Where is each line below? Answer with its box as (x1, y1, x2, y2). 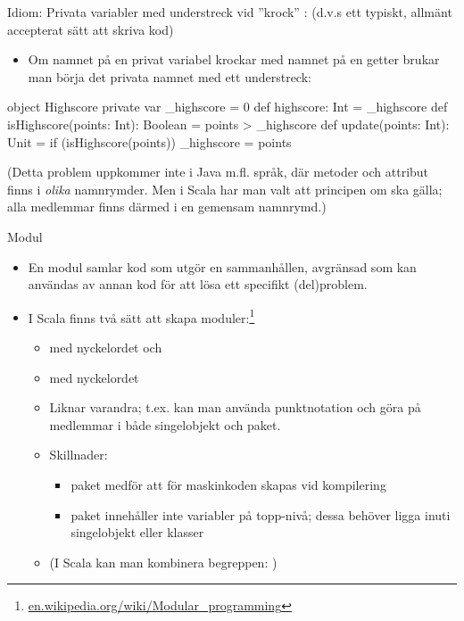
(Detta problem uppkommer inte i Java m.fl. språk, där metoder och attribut (7, 162, 429, 181)
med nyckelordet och (49, 337, 162, 356)
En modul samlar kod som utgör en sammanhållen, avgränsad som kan (28, 257, 417, 276)
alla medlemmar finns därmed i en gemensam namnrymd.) (7, 197, 327, 216)
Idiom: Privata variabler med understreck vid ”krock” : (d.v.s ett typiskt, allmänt (7, 3, 452, 21)
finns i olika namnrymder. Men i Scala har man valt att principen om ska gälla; (7, 179, 443, 198)
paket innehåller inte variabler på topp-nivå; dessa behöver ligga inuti (70, 505, 451, 524)
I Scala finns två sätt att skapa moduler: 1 (28, 305, 255, 327)
